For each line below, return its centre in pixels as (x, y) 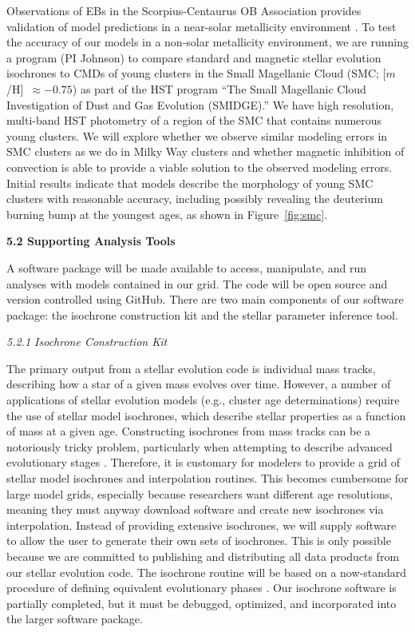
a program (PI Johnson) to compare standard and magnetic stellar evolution (194, 57)
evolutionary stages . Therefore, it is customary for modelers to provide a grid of (204, 462)
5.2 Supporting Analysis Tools (91, 241)
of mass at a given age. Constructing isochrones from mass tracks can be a (189, 431)
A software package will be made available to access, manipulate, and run (186, 267)
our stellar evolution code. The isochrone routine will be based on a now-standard (207, 572)
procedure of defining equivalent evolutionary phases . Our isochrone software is (202, 588)
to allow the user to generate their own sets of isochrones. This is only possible (199, 541)
